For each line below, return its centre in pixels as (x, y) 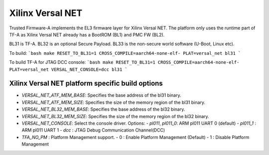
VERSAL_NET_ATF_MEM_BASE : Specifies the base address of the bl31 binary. (101, 95)
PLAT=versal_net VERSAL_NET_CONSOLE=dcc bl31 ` (68, 69)
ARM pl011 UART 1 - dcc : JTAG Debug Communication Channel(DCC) (93, 130)
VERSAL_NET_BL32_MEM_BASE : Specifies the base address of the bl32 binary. (103, 109)
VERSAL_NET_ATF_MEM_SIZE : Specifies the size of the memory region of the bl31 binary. (114, 102)
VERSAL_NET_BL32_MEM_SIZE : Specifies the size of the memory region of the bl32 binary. (115, 116)
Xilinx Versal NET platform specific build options (86, 83)
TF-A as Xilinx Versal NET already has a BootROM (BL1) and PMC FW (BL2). (87, 34)
